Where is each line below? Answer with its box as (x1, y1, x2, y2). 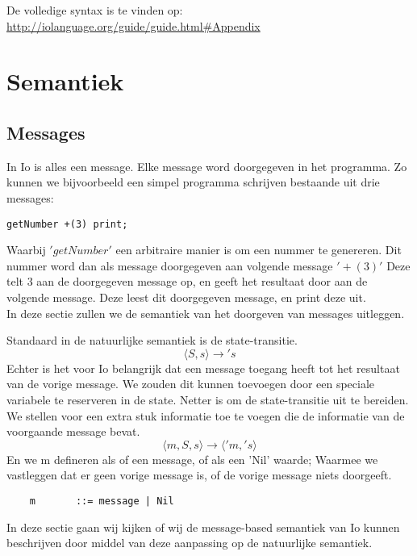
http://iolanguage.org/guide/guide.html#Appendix (6, 17, 261, 34)
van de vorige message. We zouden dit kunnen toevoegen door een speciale (6, 375, 375, 392)
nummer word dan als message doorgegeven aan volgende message (6, 257, 333, 274)
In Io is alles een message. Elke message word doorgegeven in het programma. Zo (6, 157, 407, 174)
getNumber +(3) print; (6, 218, 128, 230)
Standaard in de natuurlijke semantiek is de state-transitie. (6, 332, 298, 349)
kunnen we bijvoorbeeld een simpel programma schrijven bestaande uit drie (6, 173, 380, 190)
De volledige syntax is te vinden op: (6, 2, 183, 18)
